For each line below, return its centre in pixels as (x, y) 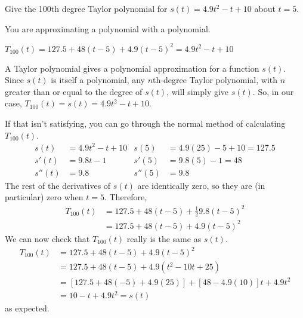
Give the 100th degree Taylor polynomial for (86, 8)
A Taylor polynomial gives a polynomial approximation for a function (132, 68)
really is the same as (164, 238)
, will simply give (198, 91)
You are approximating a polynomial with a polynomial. (108, 28)
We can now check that (47, 238)
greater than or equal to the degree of (74, 91)
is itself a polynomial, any (98, 80)
